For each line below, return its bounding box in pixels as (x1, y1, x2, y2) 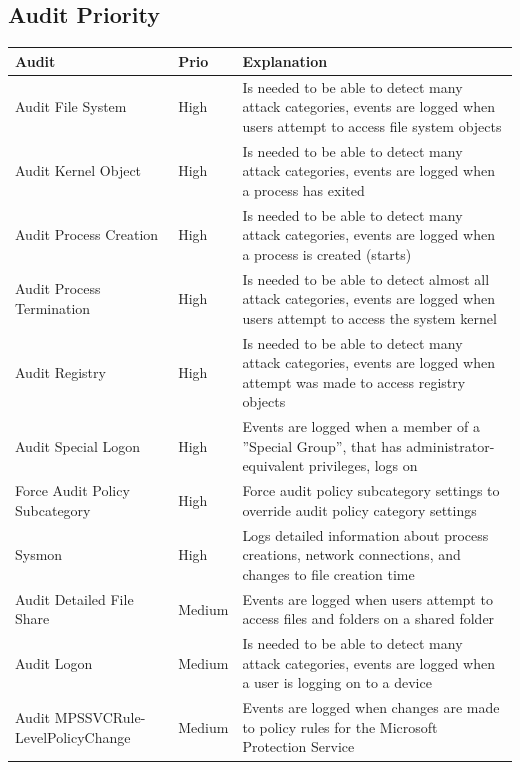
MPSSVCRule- (54, 707, 146, 728)
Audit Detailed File (15, 588, 134, 609)
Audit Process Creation (15, 224, 159, 245)
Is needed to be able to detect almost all (242, 268, 490, 289)
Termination (15, 298, 91, 319)
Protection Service (242, 736, 355, 757)
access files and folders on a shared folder (242, 608, 495, 629)
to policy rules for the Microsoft (242, 716, 438, 737)
